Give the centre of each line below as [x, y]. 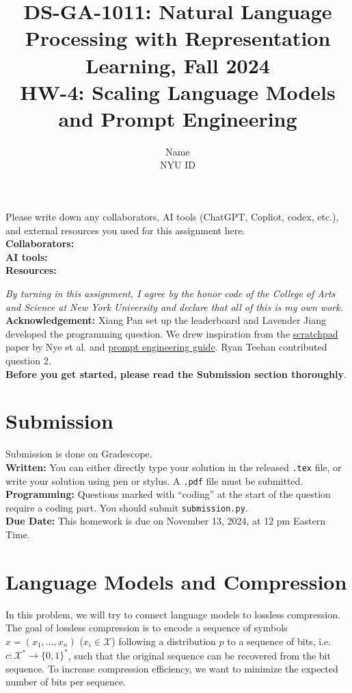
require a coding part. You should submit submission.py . [127, 507]
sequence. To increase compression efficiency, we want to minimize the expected [172, 668]
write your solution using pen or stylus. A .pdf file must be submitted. [154, 480]
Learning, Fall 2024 [178, 65]
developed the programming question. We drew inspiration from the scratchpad [172, 333]
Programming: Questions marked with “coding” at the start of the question [168, 494]
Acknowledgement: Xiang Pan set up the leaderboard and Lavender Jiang [166, 320]
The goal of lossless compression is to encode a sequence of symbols [147, 628]
